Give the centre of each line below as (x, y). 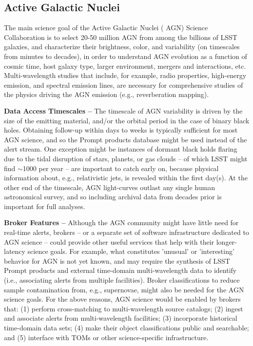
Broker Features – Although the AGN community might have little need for (121, 222)
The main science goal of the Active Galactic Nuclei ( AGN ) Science (106, 28)
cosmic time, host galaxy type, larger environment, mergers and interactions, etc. (125, 66)
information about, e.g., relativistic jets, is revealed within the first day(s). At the (126, 178)
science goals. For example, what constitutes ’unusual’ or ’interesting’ (131, 251)
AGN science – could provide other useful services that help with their (109, 241)
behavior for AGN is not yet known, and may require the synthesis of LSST (117, 260)
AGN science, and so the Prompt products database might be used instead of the (126, 139)
